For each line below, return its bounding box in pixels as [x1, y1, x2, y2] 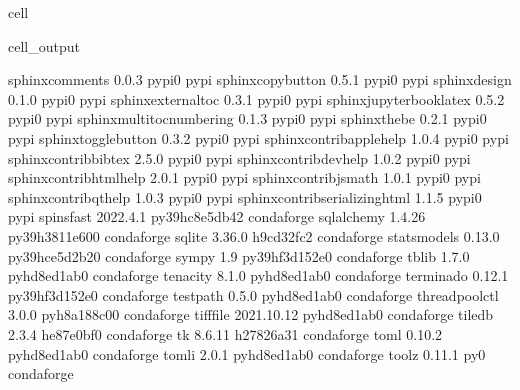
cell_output [8, 35, 80, 56]
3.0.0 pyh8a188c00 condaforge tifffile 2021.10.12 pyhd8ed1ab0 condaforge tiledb [8, 304, 494, 325]
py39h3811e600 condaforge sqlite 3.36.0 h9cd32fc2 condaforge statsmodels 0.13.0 [8, 225, 500, 246]
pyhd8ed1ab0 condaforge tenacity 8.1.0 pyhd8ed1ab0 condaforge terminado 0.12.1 [8, 265, 509, 286]
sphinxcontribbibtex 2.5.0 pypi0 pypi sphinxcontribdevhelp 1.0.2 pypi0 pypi [8, 147, 471, 168]
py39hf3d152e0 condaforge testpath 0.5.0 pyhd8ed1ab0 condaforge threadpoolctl [8, 284, 499, 305]
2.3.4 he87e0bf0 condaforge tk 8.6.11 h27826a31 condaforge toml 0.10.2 [8, 323, 443, 344]
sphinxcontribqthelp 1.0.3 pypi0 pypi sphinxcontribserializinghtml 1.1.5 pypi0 [8, 186, 482, 207]
